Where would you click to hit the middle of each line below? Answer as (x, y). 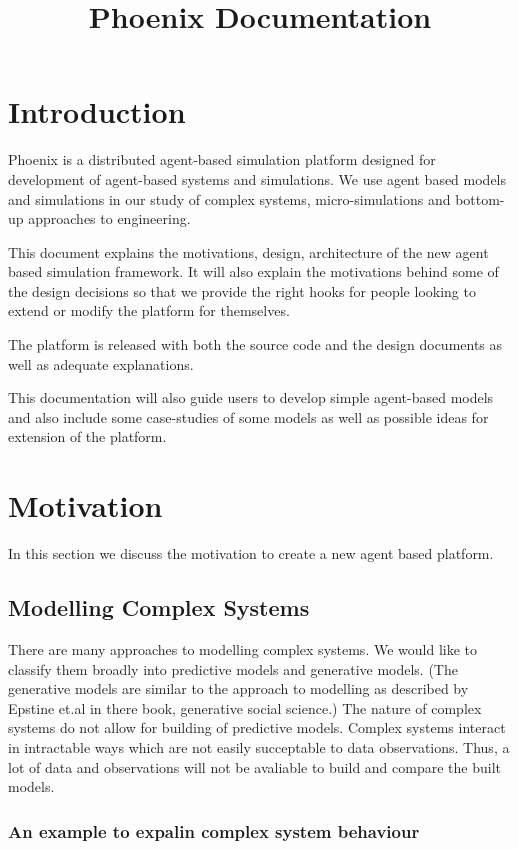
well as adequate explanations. (101, 363)
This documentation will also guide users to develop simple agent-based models (251, 397)
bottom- (480, 198)
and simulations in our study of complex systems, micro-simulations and (229, 198)
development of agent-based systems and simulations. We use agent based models (257, 178)
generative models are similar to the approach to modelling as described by (238, 688)
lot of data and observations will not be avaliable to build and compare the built (254, 766)
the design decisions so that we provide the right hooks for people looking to (242, 290)
